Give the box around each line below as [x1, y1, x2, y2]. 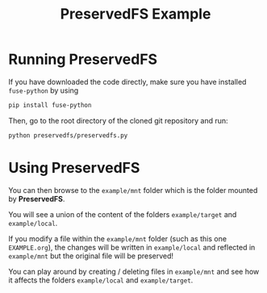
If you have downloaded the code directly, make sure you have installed [8, 77, 247, 86]
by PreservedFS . [8, 194, 65, 203]
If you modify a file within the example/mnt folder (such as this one [8, 233, 227, 243]
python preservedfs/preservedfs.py [8, 131, 128, 140]
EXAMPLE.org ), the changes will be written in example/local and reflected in [8, 242, 256, 252]
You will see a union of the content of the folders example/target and [8, 209, 237, 219]
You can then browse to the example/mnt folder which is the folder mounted [8, 185, 258, 195]
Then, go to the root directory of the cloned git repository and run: [8, 115, 228, 125]
